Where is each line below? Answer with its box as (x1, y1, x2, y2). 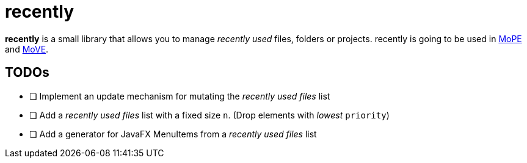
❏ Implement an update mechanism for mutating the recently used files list (29, 90, 330, 101)
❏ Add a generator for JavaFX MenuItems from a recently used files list (29, 128, 317, 139)
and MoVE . (5, 43, 49, 54)
